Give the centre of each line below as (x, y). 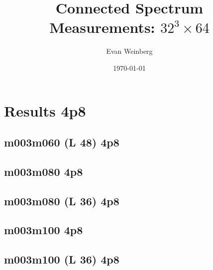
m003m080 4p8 (44, 171)
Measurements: (102, 27)
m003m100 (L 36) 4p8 (62, 259)
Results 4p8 (45, 110)
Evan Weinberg (129, 51)
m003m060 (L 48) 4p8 (62, 142)
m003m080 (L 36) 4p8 (62, 201)
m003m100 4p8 (44, 230)
